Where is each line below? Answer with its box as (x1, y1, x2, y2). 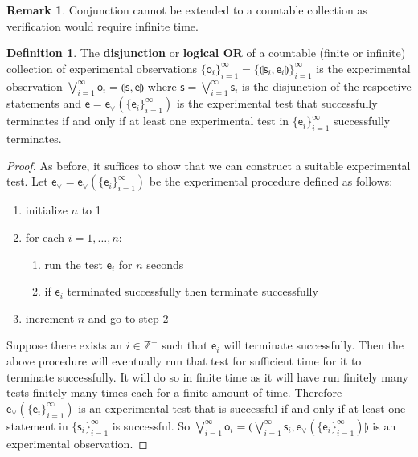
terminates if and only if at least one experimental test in (6, 112, 289, 129)
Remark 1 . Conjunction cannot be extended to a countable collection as (6, 2, 367, 18)
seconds (146, 255, 184, 272)
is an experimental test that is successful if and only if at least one (78, 399, 406, 416)
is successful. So (112, 417, 191, 434)
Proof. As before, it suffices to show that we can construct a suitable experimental (6, 157, 411, 173)
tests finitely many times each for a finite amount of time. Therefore (6, 384, 342, 401)
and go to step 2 (88, 309, 169, 326)
